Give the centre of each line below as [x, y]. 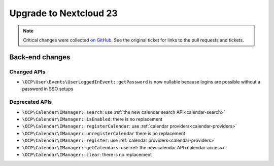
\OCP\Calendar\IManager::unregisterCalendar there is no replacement [104, 133]
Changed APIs [27, 72]
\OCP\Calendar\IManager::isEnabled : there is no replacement [92, 119]
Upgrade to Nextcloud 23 [63, 13]
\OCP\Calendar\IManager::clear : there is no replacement [87, 154]
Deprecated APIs [31, 102]
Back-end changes [40, 57]
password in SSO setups [48, 89]
